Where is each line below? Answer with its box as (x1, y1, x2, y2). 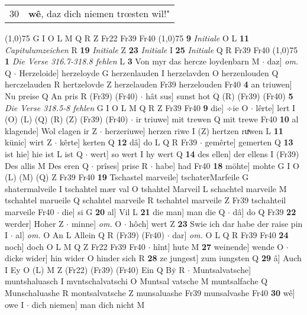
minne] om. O (71, 217, 122, 229)
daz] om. (267, 55, 299, 67)
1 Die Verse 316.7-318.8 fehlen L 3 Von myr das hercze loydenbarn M (5, 55, 260, 67)
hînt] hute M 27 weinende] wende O (153, 240, 284, 252)
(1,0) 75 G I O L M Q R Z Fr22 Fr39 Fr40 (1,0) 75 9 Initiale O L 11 (5, 32, 250, 44)
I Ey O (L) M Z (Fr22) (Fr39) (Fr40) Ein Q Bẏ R (5, 263, 185, 275)
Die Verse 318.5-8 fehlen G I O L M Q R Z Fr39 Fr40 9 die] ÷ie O (5, 101, 248, 113)
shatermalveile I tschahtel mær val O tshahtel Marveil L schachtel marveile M (5, 182, 287, 194)
